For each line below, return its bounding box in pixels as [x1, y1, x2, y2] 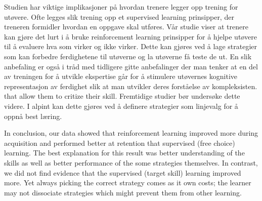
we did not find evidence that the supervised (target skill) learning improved [4, 167, 241, 178]
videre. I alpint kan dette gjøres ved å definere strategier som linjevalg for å [4, 100, 238, 111]
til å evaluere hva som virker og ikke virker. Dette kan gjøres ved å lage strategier [4, 41, 257, 52]
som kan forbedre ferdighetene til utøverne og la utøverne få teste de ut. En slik [4, 51, 252, 61]
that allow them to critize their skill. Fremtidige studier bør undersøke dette [4, 91, 240, 101]
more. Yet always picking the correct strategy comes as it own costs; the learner [4, 177, 251, 188]
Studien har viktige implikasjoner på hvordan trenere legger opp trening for [4, 2, 238, 12]
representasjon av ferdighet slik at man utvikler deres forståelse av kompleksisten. [4, 81, 257, 91]
